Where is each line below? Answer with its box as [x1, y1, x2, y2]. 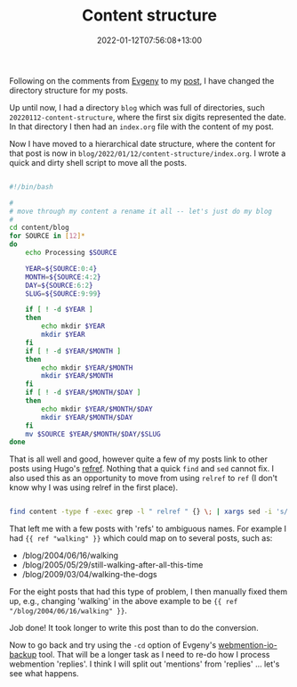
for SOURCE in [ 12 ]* [9, 232, 86, 241]
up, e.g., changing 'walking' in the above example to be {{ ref [9, 596, 238, 607]
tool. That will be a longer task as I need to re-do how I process [38, 650, 270, 660]
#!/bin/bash [9, 182, 53, 192]
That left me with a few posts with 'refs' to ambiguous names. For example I [9, 523, 287, 535]
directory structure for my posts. [9, 85, 129, 95]
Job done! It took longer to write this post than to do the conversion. [9, 623, 260, 634]
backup [9, 650, 37, 660]
